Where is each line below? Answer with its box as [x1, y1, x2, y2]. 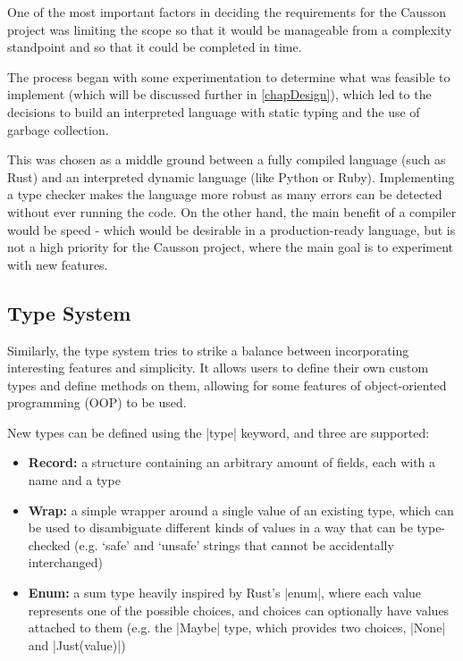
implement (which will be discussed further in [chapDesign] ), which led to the [7, 85, 432, 104]
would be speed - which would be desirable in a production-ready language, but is [7, 220, 456, 238]
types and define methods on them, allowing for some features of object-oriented [7, 375, 447, 394]
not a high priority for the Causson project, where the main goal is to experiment [7, 238, 454, 256]
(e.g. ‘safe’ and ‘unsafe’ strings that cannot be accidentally [74, 535, 394, 554]
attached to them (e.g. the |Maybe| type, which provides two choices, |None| [28, 618, 446, 637]
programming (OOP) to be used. [7, 393, 187, 412]
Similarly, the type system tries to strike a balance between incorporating [7, 340, 409, 359]
